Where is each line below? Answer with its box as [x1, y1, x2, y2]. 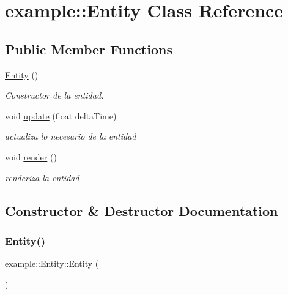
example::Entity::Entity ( [5, 257, 99, 270]
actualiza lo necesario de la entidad [5, 130, 136, 143]
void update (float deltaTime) [5, 109, 117, 122]
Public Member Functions [5, 39, 172, 58]
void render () [5, 150, 57, 163]
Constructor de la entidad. [5, 89, 104, 102]
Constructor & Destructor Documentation [5, 201, 278, 220]
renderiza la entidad [5, 171, 79, 184]
